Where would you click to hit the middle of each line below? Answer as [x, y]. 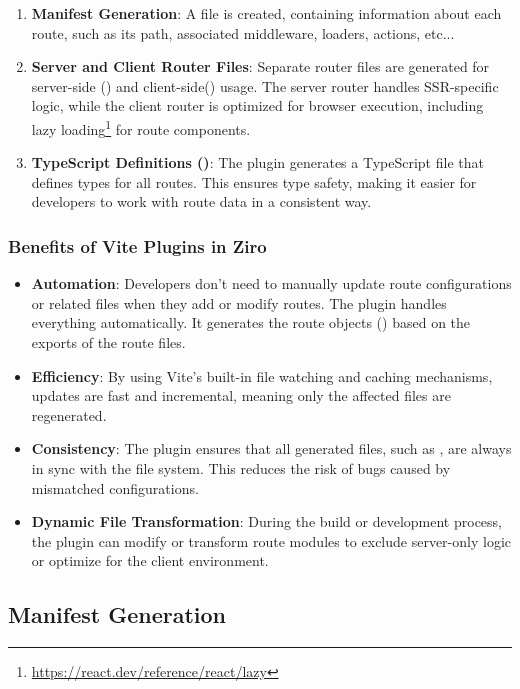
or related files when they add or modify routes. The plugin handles [239, 302]
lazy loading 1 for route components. [141, 127]
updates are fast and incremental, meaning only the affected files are [241, 395]
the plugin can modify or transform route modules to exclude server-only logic [271, 540]
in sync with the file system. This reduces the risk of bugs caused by [241, 467]
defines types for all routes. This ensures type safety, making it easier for [254, 181]
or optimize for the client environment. [150, 560]
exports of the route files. [108, 342]
